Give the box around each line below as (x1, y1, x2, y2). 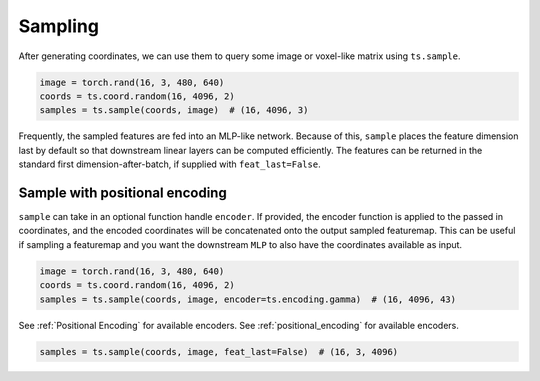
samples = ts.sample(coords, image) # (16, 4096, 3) (39, 105, 309, 116)
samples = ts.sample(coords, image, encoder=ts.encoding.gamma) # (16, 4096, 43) (39, 293, 457, 305)
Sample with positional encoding (18, 184, 227, 201)
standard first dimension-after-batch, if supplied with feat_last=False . (18, 158, 321, 170)
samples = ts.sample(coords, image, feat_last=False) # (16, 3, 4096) (39, 346, 399, 357)
